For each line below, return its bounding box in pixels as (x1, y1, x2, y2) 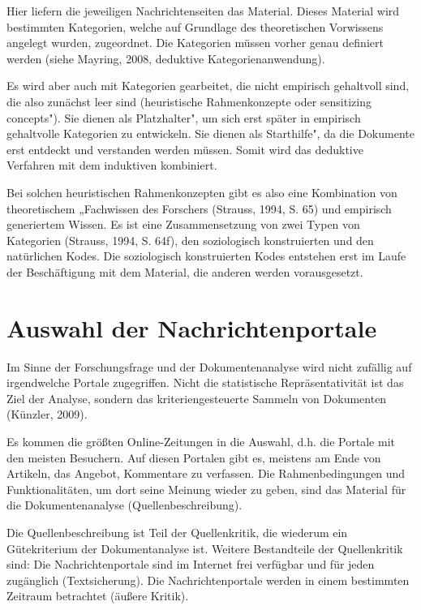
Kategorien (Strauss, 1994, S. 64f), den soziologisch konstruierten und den (6, 231, 374, 248)
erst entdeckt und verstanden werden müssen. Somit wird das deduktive (6, 140, 363, 157)
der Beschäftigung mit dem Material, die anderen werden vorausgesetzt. (6, 263, 363, 280)
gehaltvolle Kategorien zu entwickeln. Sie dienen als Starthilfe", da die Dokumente (6, 125, 415, 142)
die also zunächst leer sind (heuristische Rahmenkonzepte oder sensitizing (6, 92, 372, 110)
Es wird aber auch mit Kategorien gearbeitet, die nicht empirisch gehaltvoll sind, (6, 77, 410, 94)
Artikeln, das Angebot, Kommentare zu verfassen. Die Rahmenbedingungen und (6, 465, 406, 482)
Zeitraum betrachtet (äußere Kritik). (6, 587, 189, 604)
